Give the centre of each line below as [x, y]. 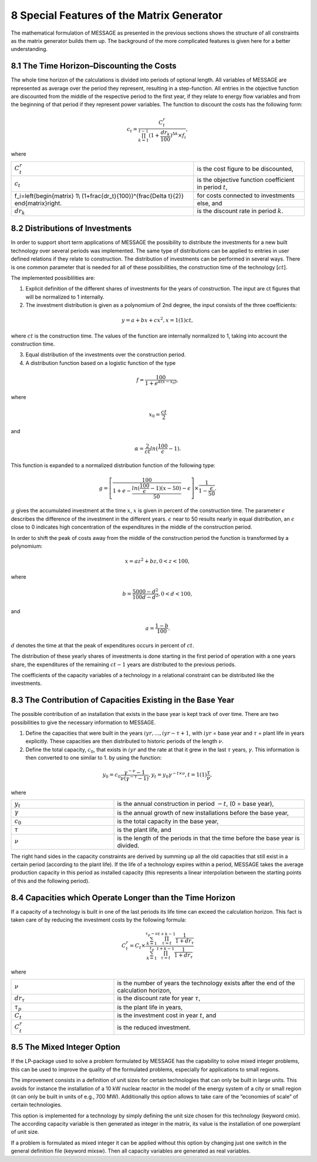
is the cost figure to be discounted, [245, 168]
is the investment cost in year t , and [167, 1015]
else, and [210, 204]
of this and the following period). [50, 881]
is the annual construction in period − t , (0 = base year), [195, 803]
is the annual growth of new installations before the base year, [203, 813]
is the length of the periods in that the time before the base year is [208, 838]
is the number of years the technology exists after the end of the [206, 983]
